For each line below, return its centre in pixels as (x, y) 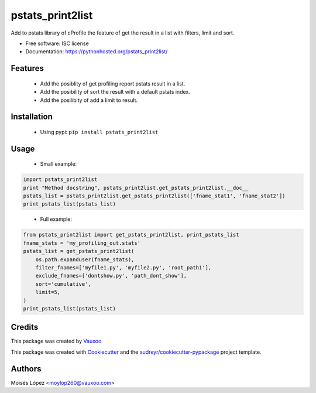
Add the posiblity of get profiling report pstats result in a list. (113, 83)
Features (27, 68)
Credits (25, 327)
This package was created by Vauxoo (56, 341)
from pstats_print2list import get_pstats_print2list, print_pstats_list (131, 235)
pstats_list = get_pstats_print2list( (79, 251)
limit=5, (48, 292)
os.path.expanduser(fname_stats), (85, 259)
